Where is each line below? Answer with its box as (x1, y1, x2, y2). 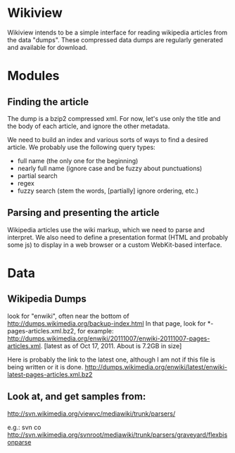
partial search (17, 171, 58, 180)
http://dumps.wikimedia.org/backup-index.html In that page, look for (7, 319, 206, 328)
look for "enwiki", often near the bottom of (7, 312, 129, 320)
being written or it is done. (7, 362, 84, 371)
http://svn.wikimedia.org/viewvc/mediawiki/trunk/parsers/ (7, 409, 176, 418)
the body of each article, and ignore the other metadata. (7, 122, 170, 130)
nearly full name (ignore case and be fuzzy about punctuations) (17, 164, 203, 172)
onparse (7, 438, 32, 446)
